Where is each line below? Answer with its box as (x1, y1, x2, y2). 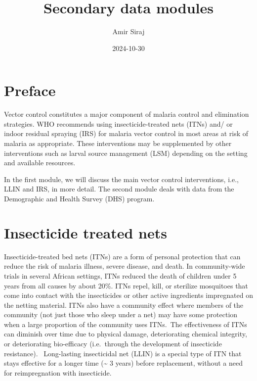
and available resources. (4, 157, 76, 168)
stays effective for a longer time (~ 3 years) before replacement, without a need (4, 358, 243, 368)
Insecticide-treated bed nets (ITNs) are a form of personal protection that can (4, 251, 241, 261)
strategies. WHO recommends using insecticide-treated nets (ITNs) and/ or (4, 118, 233, 129)
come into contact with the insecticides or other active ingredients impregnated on (4, 290, 253, 300)
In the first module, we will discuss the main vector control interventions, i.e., (4, 174, 239, 184)
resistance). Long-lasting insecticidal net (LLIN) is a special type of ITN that (4, 348, 242, 358)
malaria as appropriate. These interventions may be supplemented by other (4, 138, 232, 148)
